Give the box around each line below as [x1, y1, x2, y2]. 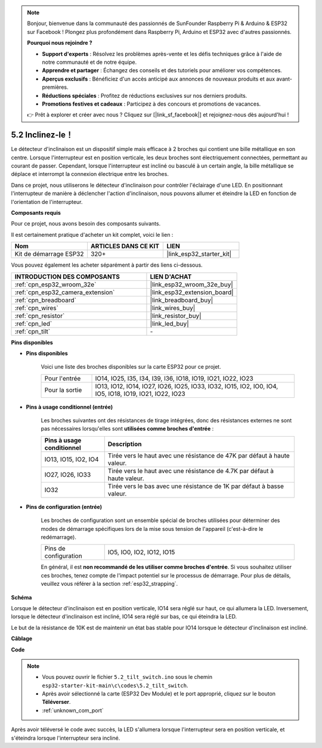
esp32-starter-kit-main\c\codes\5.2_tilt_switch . [42, 682, 188, 689]
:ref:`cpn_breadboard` [14, 296, 77, 304]
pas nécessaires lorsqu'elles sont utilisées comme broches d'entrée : [41, 425, 214, 432]
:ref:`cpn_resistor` [14, 311, 65, 320]
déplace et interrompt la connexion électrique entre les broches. [11, 171, 169, 178]
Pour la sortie [44, 385, 82, 394]
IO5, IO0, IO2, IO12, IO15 [107, 548, 175, 557]
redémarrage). [41, 534, 77, 541]
